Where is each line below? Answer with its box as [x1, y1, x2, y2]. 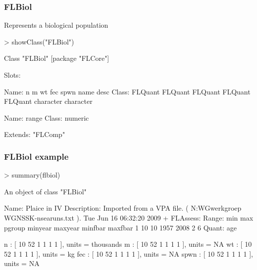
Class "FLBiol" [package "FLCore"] [4, 53, 109, 63]
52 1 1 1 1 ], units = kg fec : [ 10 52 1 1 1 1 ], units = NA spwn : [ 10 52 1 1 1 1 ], [4, 248, 253, 259]
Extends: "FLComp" [4, 129, 65, 139]
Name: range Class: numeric [4, 112, 89, 123]
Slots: [4, 70, 21, 80]
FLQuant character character [4, 96, 93, 106]
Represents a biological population [4, 20, 108, 30]
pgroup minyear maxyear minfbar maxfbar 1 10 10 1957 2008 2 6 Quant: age [4, 222, 237, 232]
